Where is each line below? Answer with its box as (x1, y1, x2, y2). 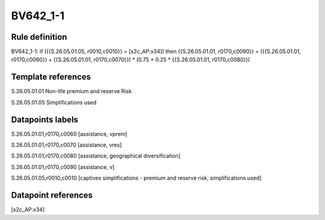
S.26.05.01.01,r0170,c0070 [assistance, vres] (11, 141, 122, 148)
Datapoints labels (11, 114, 78, 124)
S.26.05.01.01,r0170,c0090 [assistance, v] (11, 163, 115, 171)
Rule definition (11, 32, 67, 42)
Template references (11, 72, 91, 82)
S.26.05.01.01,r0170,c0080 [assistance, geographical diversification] (11, 152, 181, 159)
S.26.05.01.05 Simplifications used (11, 99, 97, 106)
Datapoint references (11, 190, 93, 201)
